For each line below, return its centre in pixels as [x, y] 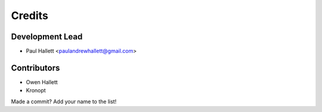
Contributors [35, 68]
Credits [30, 15]
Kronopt [36, 91]
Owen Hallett [42, 82]
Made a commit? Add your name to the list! [64, 101]
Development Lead [47, 37]
